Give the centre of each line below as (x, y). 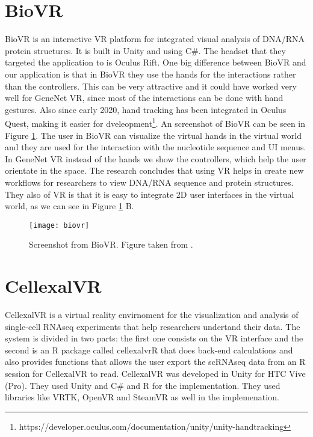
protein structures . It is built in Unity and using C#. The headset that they (145, 50)
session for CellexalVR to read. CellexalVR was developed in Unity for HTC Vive (155, 374)
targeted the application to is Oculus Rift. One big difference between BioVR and (156, 62)
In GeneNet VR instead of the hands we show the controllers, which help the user (156, 158)
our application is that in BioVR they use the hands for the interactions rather (150, 74)
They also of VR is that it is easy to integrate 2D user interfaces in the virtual (150, 194)
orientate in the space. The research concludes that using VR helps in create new (154, 170)
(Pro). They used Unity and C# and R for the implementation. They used (143, 385)
